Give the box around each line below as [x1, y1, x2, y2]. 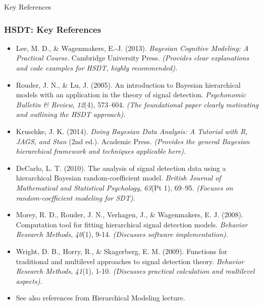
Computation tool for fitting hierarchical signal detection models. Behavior [16, 219, 248, 229]
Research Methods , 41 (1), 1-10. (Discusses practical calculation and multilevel [16, 266, 255, 276]
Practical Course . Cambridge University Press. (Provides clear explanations [16, 52, 249, 63]
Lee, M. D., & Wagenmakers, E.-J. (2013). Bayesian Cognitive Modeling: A [16, 42, 249, 53]
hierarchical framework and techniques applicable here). [16, 146, 186, 156]
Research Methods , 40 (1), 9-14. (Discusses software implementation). [16, 229, 229, 239]
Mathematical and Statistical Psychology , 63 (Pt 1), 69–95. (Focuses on [16, 182, 233, 193]
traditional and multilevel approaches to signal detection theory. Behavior [16, 256, 244, 266]
